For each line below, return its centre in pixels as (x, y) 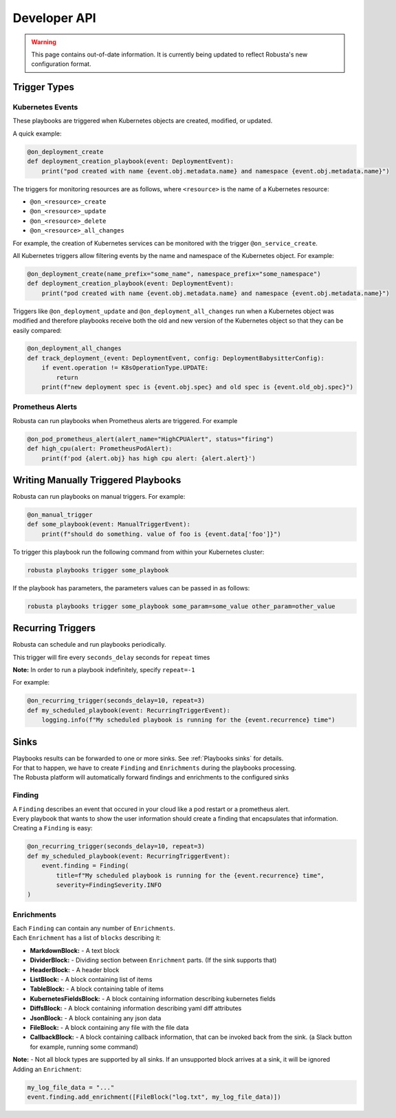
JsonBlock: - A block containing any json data (96, 1018)
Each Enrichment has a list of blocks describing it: (87, 938)
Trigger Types (44, 87)
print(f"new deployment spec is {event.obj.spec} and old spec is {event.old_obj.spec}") (198, 387)
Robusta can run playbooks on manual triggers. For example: (99, 497)
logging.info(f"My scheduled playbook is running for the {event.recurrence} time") (189, 720)
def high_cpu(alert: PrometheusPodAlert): (100, 449)
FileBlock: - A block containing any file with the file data (109, 1027)
